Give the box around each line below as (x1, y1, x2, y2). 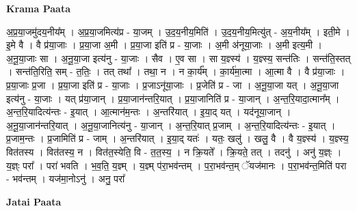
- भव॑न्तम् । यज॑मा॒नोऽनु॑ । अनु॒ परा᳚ (6, 171, 125, 186)
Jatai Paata (6, 194, 62, 208)
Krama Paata (6, 1, 70, 15)
